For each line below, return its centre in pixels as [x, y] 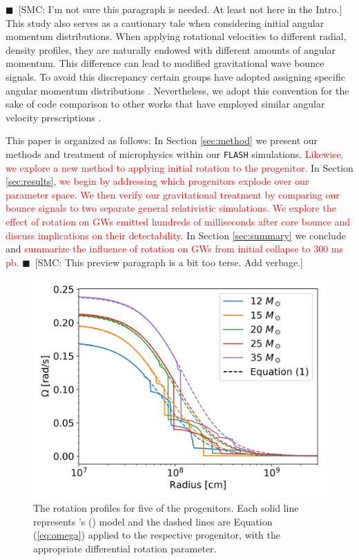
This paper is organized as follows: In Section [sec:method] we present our [162, 140]
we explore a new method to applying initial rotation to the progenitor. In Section [179, 167]
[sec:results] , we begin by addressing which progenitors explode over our [157, 181]
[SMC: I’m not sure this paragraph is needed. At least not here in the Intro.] [180, 9]
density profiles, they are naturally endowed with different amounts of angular [171, 49]
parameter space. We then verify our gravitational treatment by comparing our [173, 194]
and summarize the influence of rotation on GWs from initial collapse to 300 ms [174, 249]
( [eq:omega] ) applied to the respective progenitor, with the [157, 535]
